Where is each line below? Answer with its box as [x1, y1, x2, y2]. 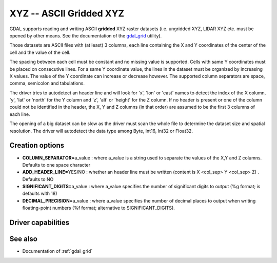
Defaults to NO [22, 176, 54, 182]
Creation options [9, 141, 64, 150]
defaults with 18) [22, 190, 57, 197]
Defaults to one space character [22, 161, 91, 168]
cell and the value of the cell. [9, 49, 71, 55]
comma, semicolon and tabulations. [9, 80, 85, 87]
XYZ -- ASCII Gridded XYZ [9, 8, 125, 19]
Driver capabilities [9, 218, 70, 227]
